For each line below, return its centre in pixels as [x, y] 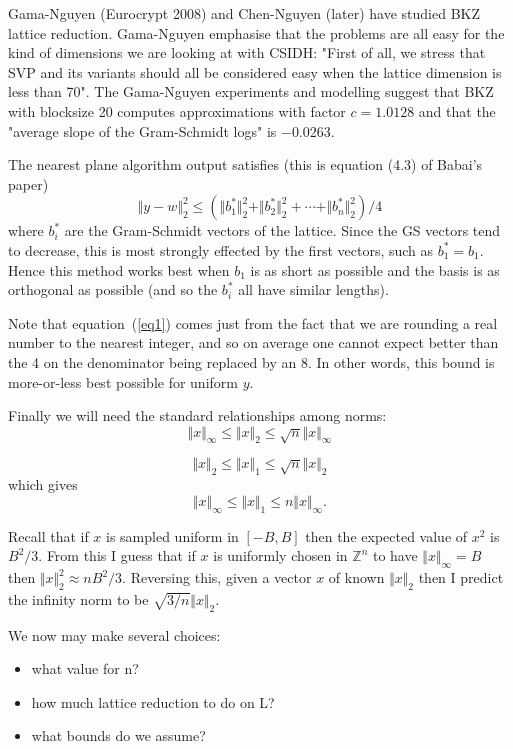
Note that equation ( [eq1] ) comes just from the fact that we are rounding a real [253, 322]
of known [356, 577]
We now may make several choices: [114, 634]
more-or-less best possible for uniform [123, 381]
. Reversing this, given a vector [217, 577]
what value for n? [85, 668]
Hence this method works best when [119, 269]
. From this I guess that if [117, 555]
